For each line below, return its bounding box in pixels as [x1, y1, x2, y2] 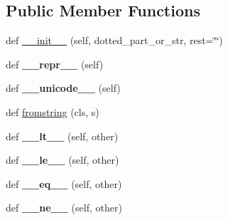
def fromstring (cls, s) [6, 104, 99, 119]
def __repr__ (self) [6, 56, 104, 71]
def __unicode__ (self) [6, 80, 121, 95]
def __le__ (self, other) [6, 152, 119, 167]
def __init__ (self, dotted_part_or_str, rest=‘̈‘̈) [6, 33, 223, 48]
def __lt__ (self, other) [6, 128, 119, 143]
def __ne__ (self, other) [6, 200, 122, 215]
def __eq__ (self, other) [6, 176, 122, 191]
